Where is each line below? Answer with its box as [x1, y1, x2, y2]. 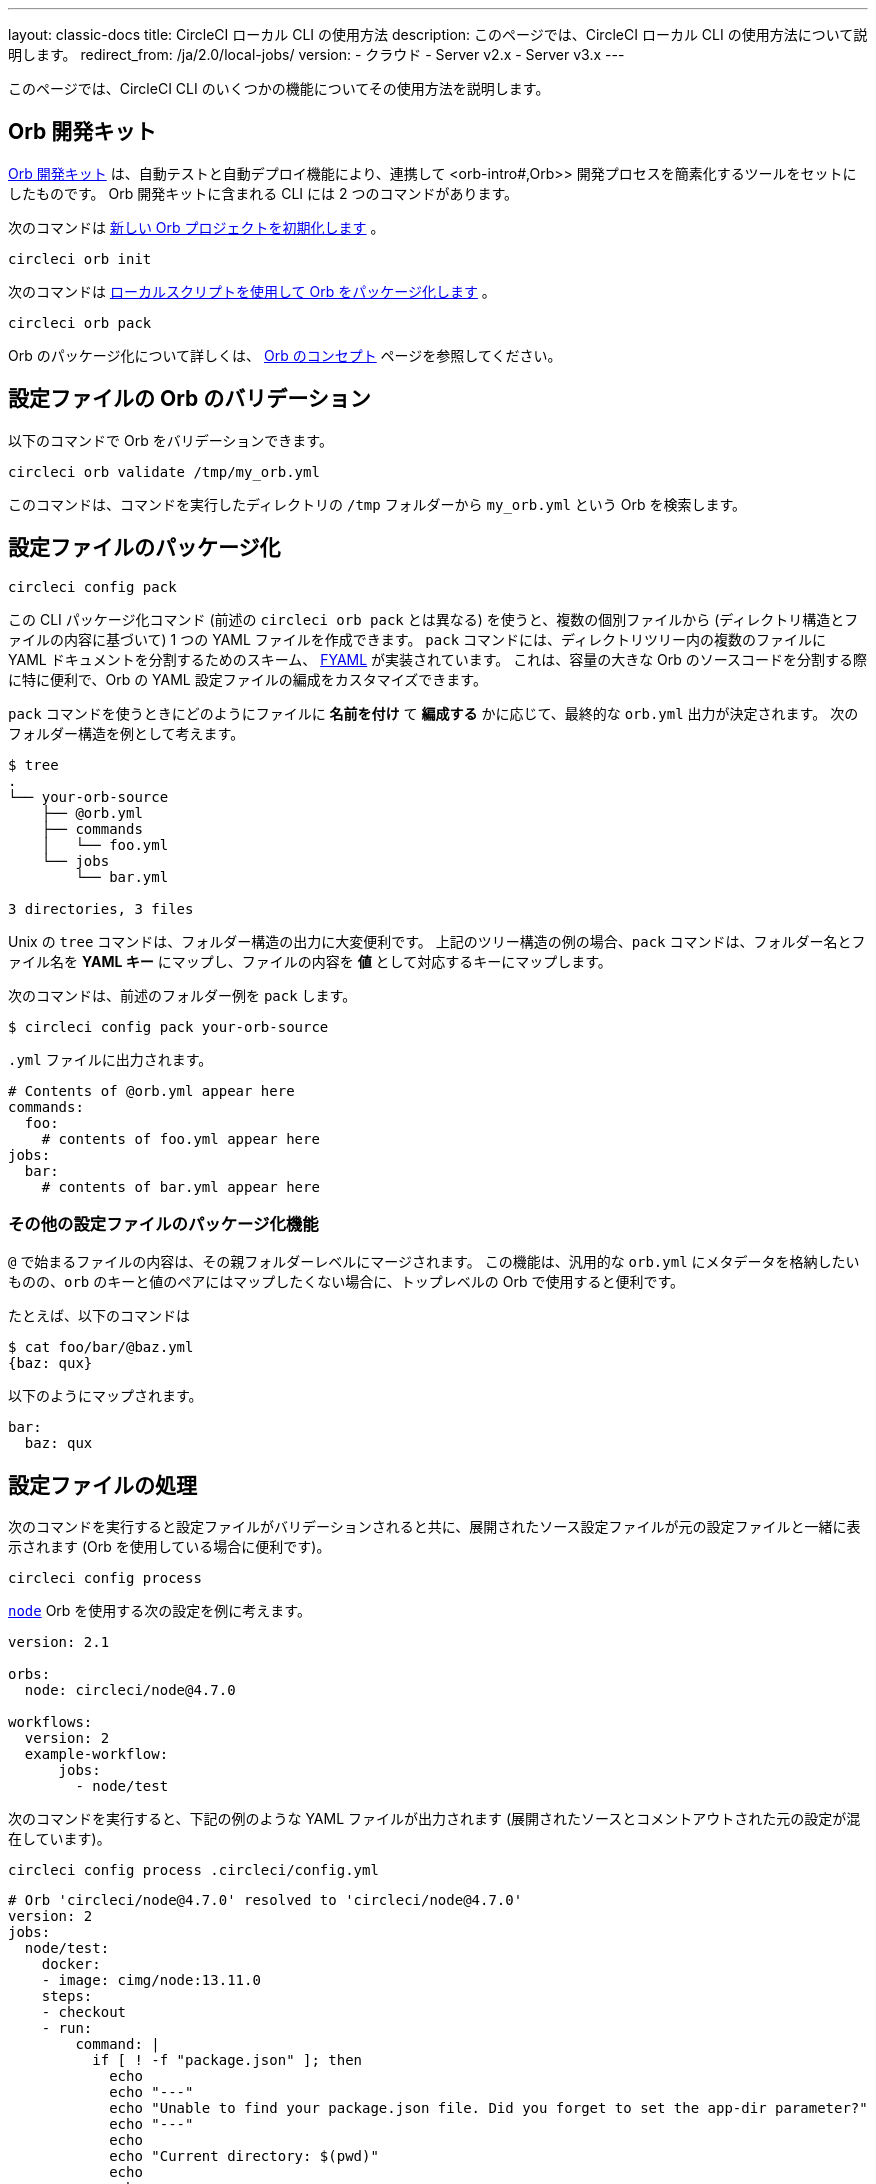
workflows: [8, 1714, 93, 1731]
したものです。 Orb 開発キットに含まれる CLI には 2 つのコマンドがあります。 [8, 184, 519, 202]
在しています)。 [8, 1830, 111, 1848]
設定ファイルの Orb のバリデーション [8, 386, 371, 412]
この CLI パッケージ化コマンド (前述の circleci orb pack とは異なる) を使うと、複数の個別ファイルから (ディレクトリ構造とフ [8, 610, 859, 628]
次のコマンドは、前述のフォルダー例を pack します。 [8, 986, 357, 1004]
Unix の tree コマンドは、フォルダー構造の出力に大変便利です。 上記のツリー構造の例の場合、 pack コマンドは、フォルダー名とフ [8, 932, 866, 950]
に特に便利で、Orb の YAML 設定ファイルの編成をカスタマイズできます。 [8, 670, 487, 688]
